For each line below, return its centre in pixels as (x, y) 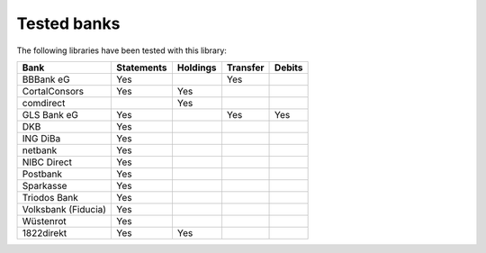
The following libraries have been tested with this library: (121, 50)
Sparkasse (45, 185)
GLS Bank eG (50, 114)
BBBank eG (46, 79)
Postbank (42, 174)
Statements (142, 68)
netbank (40, 150)
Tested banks (68, 23)
